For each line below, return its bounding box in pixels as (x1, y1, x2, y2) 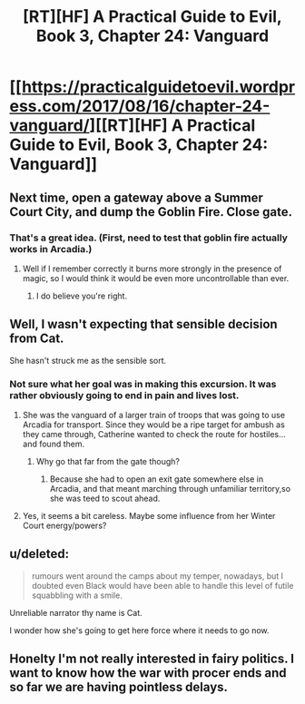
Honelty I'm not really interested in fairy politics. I (9, 651, 295, 667)
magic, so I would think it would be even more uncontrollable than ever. (22, 272, 290, 283)
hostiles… (249, 428, 286, 439)
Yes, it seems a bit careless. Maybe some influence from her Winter (22, 510, 276, 521)
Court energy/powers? (22, 520, 107, 531)
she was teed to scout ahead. (49, 493, 161, 504)
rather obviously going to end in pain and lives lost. (9, 388, 240, 401)
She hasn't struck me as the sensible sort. (9, 355, 167, 366)
